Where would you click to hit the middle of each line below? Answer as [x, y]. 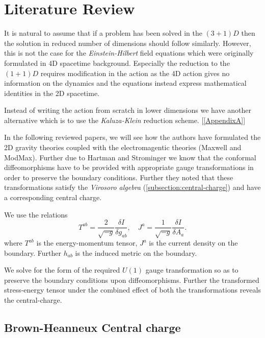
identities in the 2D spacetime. [52, 93]
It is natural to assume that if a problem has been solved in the [103, 33]
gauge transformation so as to [192, 270]
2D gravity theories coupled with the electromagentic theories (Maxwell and [123, 147]
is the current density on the [193, 243]
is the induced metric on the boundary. [136, 252]
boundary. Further [33, 252]
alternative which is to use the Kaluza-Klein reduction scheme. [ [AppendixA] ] [125, 120]
